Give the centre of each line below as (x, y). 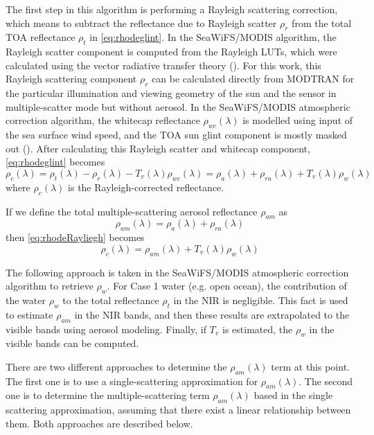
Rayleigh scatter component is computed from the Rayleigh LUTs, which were (171, 52)
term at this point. (310, 366)
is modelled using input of (298, 120)
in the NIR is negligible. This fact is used (261, 300)
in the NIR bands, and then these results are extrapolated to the (212, 314)
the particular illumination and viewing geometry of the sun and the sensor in (171, 93)
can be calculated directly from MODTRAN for (253, 79)
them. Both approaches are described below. (99, 423)
